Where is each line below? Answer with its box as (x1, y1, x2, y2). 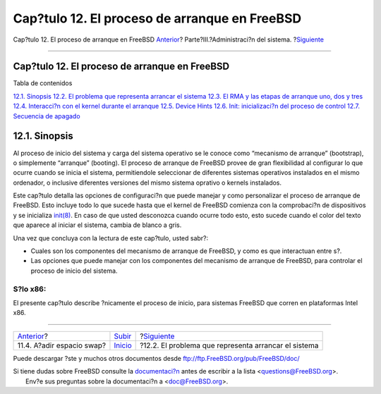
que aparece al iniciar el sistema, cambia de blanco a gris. (13, 221, 182, 229)
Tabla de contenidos (13, 79, 73, 87)
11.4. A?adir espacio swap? (17, 340, 106, 350)
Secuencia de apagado (13, 111, 80, 120)
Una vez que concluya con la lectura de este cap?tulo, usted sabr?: (13, 233, 209, 242)
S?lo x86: (13, 284, 47, 294)
